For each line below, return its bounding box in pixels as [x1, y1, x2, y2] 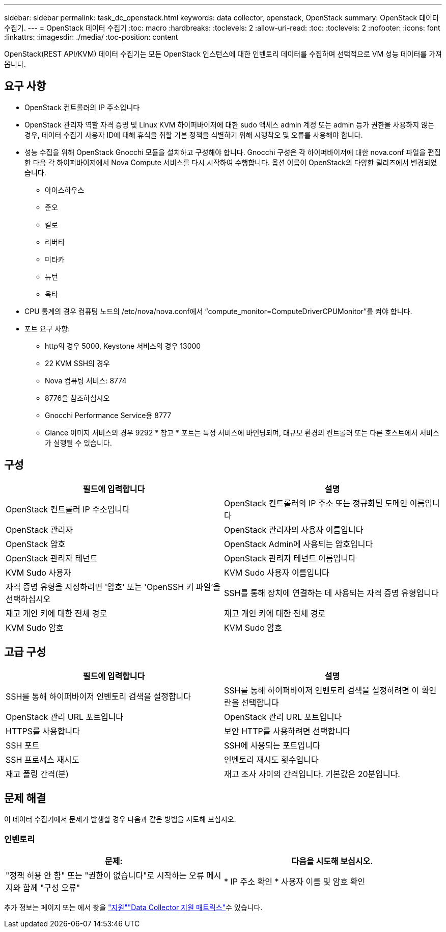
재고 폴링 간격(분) [6, 768, 69, 779]
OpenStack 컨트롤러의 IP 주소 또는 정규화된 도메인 [224, 498, 408, 508]
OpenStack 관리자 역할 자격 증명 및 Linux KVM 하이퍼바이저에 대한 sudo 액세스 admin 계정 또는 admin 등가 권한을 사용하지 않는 [24, 120, 434, 129]
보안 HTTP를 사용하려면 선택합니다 [224, 726, 350, 736]
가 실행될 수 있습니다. [45, 438, 112, 447]
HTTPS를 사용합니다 [6, 726, 80, 736]
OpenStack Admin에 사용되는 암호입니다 [224, 538, 373, 549]
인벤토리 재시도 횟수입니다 [224, 754, 319, 765]
